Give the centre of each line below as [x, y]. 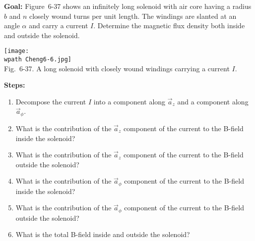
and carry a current [59, 25]
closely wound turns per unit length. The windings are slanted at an [133, 16]
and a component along [213, 101]
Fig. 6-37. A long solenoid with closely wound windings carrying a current [117, 68]
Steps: [15, 85]
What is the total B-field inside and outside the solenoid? [103, 234]
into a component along [129, 101]
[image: [17, 51]
